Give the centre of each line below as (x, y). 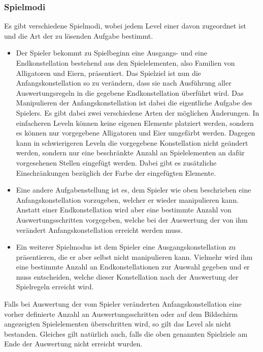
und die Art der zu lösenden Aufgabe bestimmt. (79, 35)
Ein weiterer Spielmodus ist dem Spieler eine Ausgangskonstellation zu (126, 247)
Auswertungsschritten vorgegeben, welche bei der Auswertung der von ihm (132, 219)
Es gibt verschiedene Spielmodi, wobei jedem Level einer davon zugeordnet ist (125, 26)
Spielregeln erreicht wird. (55, 287)
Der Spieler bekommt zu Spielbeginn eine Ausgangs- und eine (111, 53)
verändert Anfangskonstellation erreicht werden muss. (99, 229)
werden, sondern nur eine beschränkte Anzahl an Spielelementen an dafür (130, 153)
